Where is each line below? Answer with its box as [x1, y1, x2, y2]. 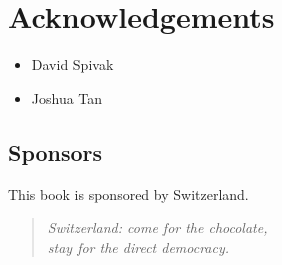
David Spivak [31, 54, 114, 75]
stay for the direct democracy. [47, 236, 230, 257]
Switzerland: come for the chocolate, [47, 217, 268, 238]
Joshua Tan [31, 87, 103, 108]
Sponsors [8, 136, 103, 167]
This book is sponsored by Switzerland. [8, 183, 249, 204]
